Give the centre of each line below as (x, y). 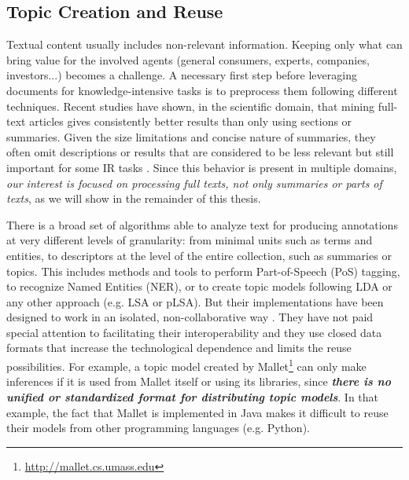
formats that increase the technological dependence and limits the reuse (179, 348)
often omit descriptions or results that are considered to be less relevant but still (200, 152)
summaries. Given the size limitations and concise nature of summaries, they (191, 136)
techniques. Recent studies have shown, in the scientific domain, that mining (191, 106)
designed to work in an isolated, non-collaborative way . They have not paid (190, 317)
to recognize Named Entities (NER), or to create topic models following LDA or (199, 286)
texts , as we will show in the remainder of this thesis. (134, 198)
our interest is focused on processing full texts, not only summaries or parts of (194, 183)
